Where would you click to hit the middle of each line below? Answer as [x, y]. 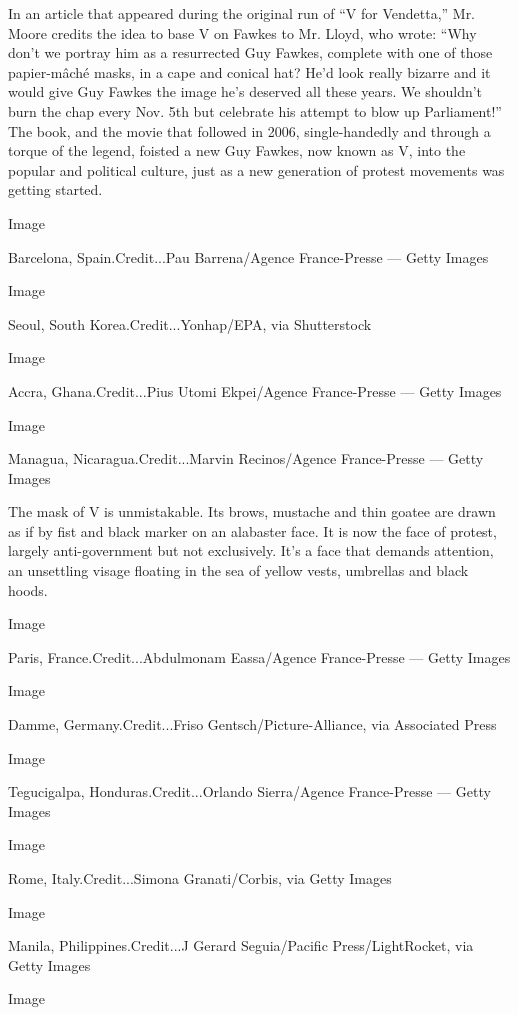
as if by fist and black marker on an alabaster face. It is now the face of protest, [252, 530]
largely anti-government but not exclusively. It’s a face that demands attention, [251, 550]
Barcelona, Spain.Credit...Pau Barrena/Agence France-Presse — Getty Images [248, 256]
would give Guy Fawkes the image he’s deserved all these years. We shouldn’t [245, 91]
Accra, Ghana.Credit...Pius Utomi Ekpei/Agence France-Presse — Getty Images [255, 390]
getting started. [55, 189]
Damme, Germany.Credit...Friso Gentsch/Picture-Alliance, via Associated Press [252, 724]
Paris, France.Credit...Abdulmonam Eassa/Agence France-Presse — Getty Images [259, 656]
